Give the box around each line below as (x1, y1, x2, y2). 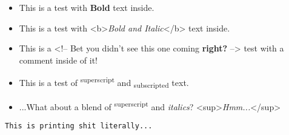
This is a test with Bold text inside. (19, 1, 154, 13)
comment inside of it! (19, 53, 98, 66)
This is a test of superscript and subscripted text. (19, 74, 189, 90)
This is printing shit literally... (5, 122, 153, 131)
